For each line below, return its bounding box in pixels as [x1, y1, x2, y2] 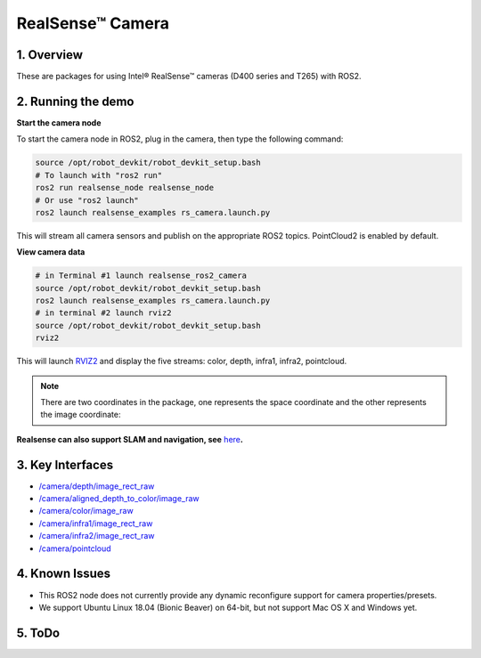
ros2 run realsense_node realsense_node [35, 183, 214, 193]
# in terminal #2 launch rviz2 [35, 308, 173, 318]
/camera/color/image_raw [38, 506, 134, 516]
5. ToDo [16, 625, 61, 640]
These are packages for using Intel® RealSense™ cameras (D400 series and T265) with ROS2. [16, 71, 362, 82]
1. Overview [16, 47, 84, 62]
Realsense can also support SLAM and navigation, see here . [16, 434, 244, 444]
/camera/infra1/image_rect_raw [38, 517, 153, 529]
